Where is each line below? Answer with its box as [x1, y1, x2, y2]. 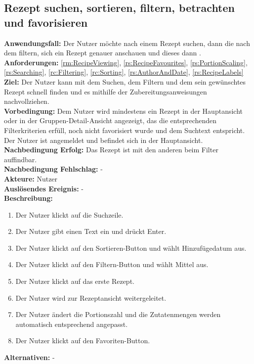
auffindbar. [4, 154, 37, 164]
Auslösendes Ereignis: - [4, 183, 84, 193]
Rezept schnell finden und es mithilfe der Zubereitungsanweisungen [4, 86, 207, 96]
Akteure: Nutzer [4, 173, 58, 183]
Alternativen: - [4, 352, 55, 363]
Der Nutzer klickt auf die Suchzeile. [15, 209, 124, 220]
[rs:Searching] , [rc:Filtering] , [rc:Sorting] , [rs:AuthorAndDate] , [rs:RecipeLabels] [4, 67, 244, 77]
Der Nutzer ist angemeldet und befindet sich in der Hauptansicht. [4, 135, 203, 145]
